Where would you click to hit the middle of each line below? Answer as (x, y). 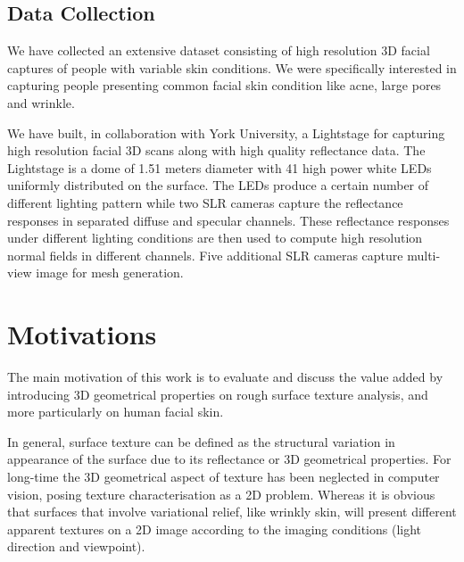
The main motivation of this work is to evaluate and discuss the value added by (225, 377)
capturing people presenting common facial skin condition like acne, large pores (224, 85)
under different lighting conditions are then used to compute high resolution (215, 238)
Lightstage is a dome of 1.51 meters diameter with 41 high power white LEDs (220, 167)
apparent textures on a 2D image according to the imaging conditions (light (215, 529)
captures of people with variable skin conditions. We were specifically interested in (232, 67)
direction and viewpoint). (76, 546)
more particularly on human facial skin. (116, 412)
